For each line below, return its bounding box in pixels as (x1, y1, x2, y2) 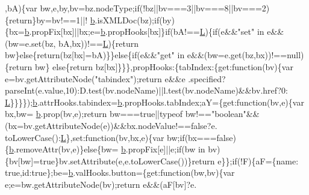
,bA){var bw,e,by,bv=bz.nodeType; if (5, 2, 140, 14)
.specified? (188, 72, 226, 85)
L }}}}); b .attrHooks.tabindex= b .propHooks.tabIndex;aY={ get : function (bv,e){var (5, 95, 304, 108)
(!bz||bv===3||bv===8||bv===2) (139, 2, 270, 14)
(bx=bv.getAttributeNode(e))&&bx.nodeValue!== (5, 119, 191, 131)
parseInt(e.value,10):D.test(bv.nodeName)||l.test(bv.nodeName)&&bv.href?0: (5, 84, 288, 97)
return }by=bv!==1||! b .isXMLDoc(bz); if (9, 13, 160, 26)
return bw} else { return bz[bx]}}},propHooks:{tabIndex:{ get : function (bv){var (9, 60, 293, 73)
